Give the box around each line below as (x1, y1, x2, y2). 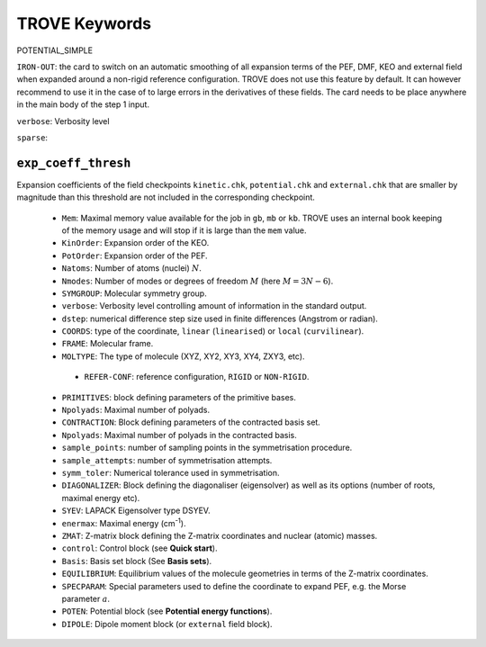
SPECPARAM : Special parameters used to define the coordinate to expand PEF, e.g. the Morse (61, 580, 407, 591)
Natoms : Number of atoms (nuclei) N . (61, 263, 202, 274)
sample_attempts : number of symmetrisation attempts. (61, 454, 273, 465)
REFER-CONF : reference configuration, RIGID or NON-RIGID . (84, 372, 310, 382)
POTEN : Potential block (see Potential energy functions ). (61, 606, 273, 616)
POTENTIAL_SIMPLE (16, 45, 94, 56)
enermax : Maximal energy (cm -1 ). (61, 516, 186, 528)
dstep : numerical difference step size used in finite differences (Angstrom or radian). (61, 313, 378, 324)
